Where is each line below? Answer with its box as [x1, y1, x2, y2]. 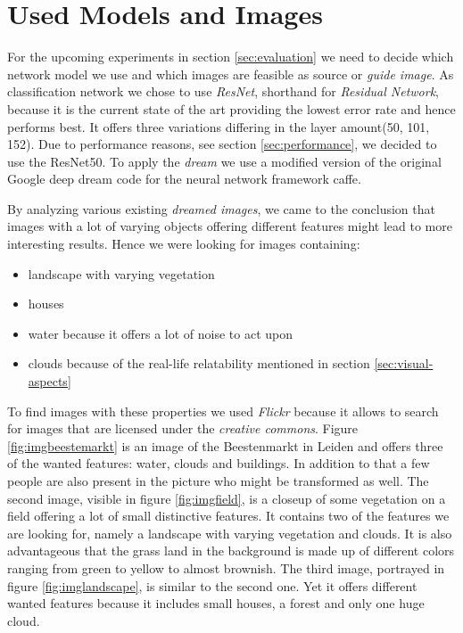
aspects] [28, 372, 71, 390]
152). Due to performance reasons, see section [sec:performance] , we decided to [7, 135, 437, 153]
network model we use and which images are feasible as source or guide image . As [7, 64, 454, 83]
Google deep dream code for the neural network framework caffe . [7, 169, 361, 188]
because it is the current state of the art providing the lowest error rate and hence [7, 99, 456, 118]
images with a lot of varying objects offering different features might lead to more [7, 217, 452, 235]
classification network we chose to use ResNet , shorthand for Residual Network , [7, 82, 439, 101]
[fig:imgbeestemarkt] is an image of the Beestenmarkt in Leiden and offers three [7, 436, 443, 455]
